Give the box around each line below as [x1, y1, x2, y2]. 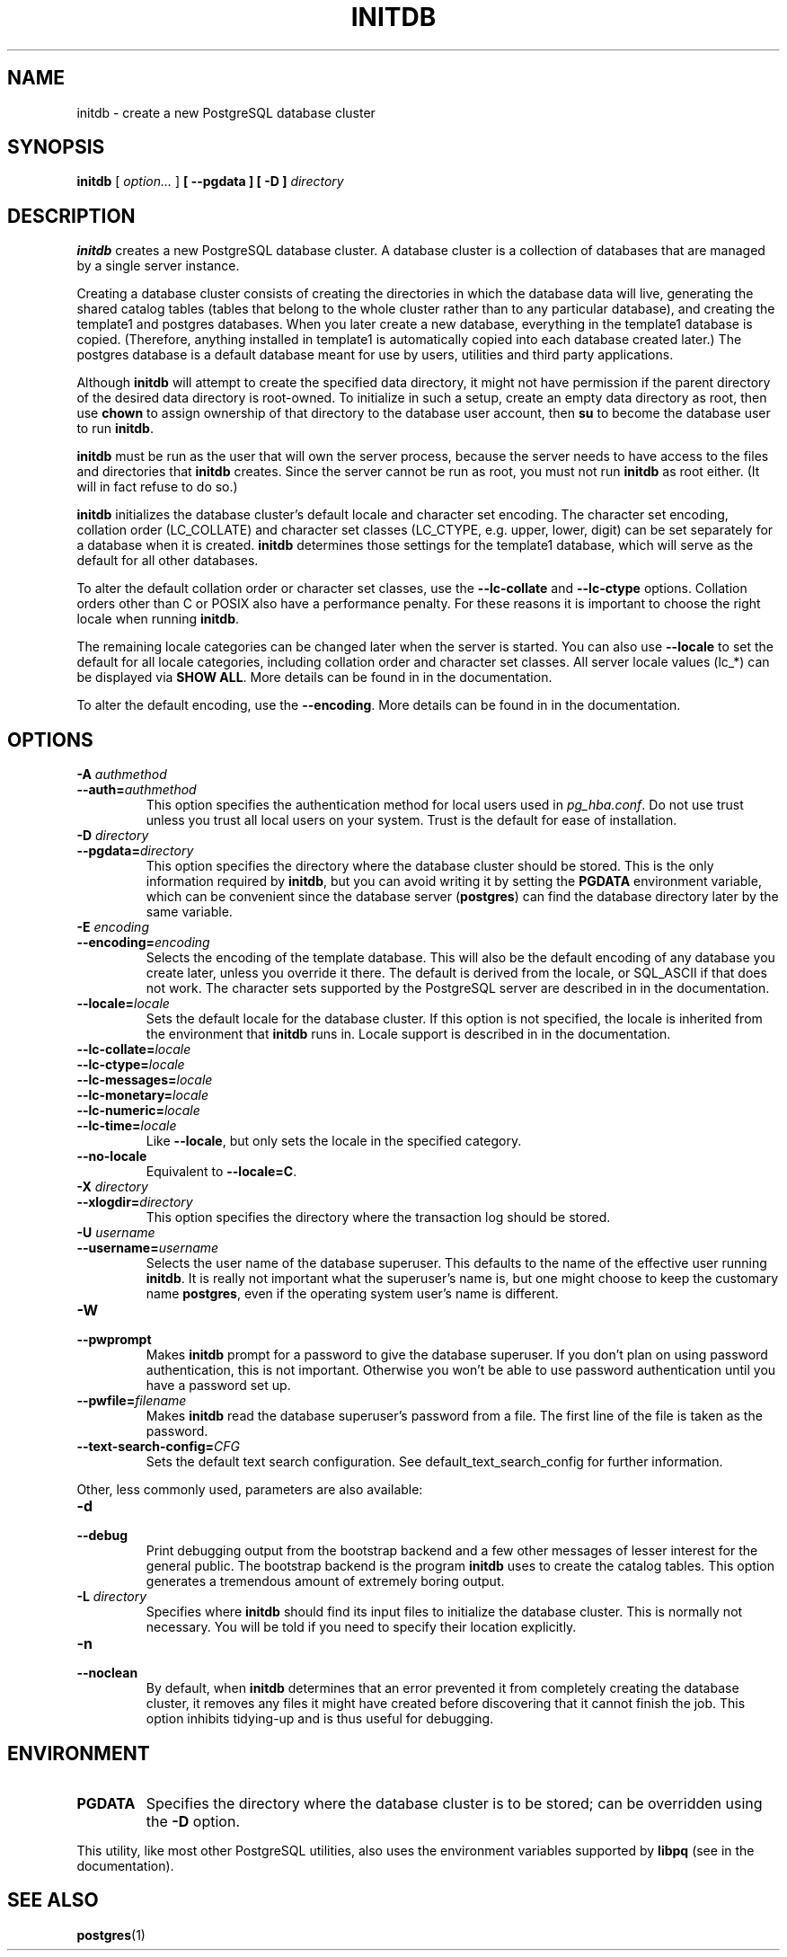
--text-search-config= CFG [76, 1439, 240, 1455]
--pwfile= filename [76, 1393, 187, 1409]
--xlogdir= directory [76, 1194, 193, 1210]
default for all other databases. [76, 553, 259, 569]
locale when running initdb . [76, 611, 240, 627]
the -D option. [146, 1811, 241, 1830]
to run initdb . [76, 421, 154, 437]
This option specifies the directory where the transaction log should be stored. [146, 1209, 611, 1226]
